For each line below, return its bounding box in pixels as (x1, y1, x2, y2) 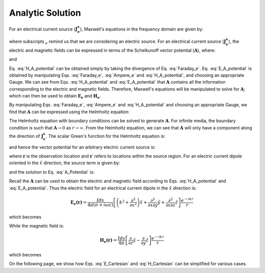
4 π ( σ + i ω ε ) (87, 202, 113, 208)
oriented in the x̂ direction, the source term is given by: (9, 160, 120, 166)
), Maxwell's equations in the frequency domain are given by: (80, 26, 204, 32)
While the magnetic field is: (9, 223, 64, 229)
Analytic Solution (9, 7, 81, 18)
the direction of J (9, 133, 44, 139)
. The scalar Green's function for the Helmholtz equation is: (46, 133, 166, 139)
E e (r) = (70, 199, 87, 206)
